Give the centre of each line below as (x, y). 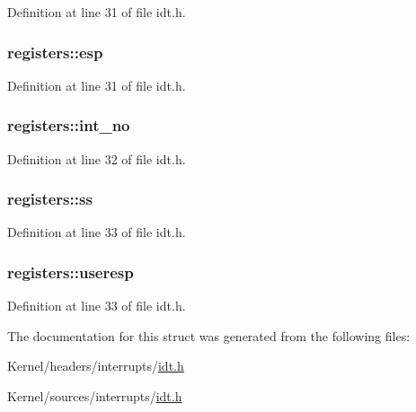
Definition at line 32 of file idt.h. (97, 158)
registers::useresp (71, 272)
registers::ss (50, 199)
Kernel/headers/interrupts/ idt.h (96, 366)
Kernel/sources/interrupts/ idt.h (95, 396)
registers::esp (55, 52)
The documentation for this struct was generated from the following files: (209, 335)
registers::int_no (69, 125)
